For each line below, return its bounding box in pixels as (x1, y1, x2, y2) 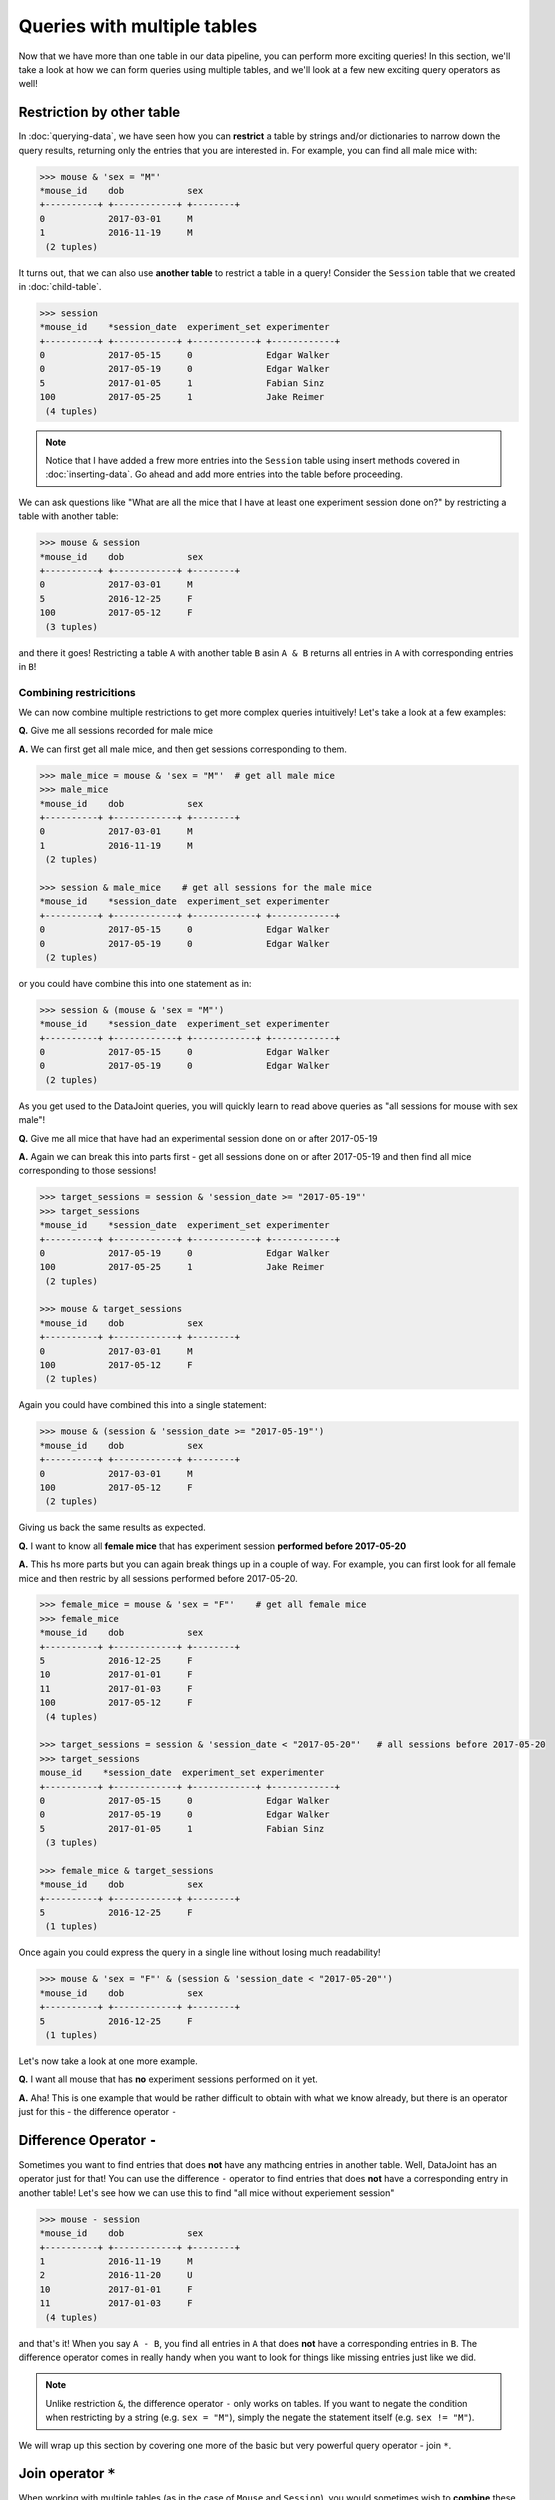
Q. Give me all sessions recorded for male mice (18, 725, 214, 737)
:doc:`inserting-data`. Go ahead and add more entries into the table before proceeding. (45, 468, 404, 480)
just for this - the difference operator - (18, 2106, 177, 2118)
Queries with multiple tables (18, 15, 258, 37)
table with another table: (18, 510, 119, 522)
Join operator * (18, 2465, 116, 2482)
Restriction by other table (18, 104, 181, 121)
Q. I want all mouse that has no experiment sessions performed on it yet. (18, 2073, 319, 2085)
